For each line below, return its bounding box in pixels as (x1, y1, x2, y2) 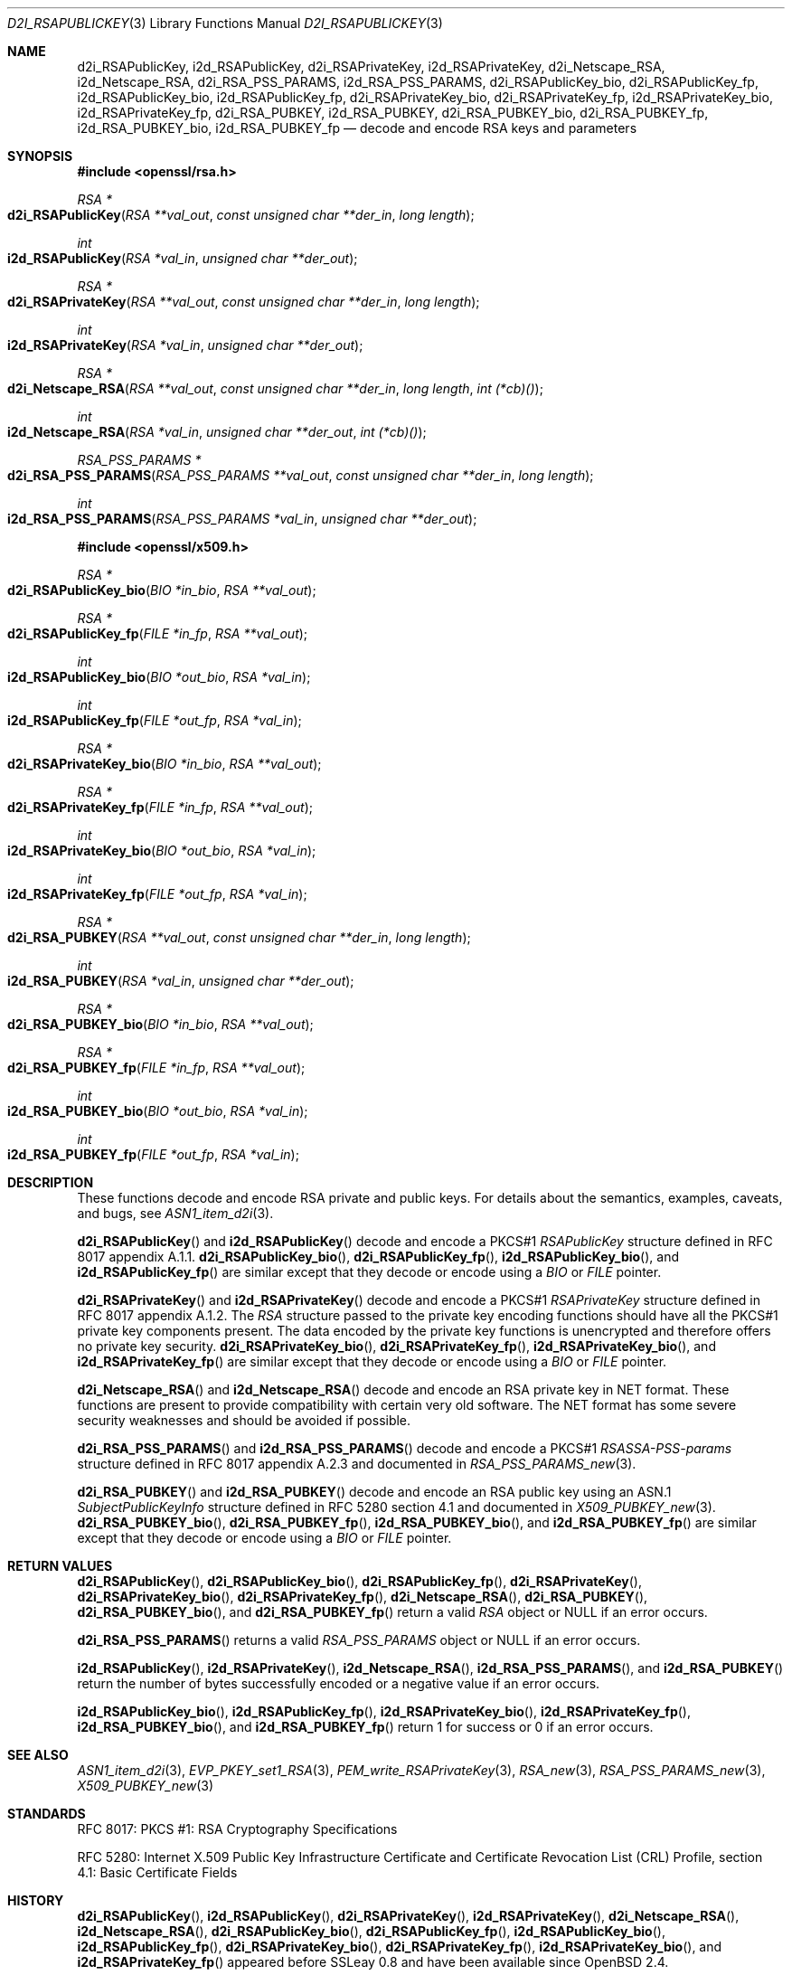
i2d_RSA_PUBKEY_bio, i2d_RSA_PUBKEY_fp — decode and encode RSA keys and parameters (77, 120, 637, 136)
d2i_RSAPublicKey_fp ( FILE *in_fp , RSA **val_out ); (7, 626, 308, 641)
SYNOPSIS (7, 148, 73, 164)
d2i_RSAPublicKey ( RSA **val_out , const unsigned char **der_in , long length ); (7, 207, 475, 222)
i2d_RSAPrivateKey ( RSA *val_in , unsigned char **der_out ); (7, 337, 363, 353)
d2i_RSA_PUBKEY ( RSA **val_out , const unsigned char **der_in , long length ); (7, 930, 471, 945)
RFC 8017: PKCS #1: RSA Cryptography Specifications (77, 1821, 398, 1837)
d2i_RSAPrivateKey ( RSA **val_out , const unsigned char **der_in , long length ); (7, 294, 480, 309)
